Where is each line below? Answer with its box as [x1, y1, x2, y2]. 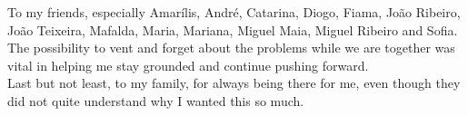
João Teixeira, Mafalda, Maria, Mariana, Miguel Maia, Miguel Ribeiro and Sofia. [7, 20, 458, 39]
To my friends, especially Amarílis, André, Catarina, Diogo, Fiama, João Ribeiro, [7, 3, 461, 21]
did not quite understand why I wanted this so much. [7, 91, 304, 110]
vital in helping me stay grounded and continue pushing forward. [7, 55, 369, 74]
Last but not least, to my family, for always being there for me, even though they [7, 73, 461, 92]
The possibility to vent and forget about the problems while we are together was [7, 38, 455, 57]
